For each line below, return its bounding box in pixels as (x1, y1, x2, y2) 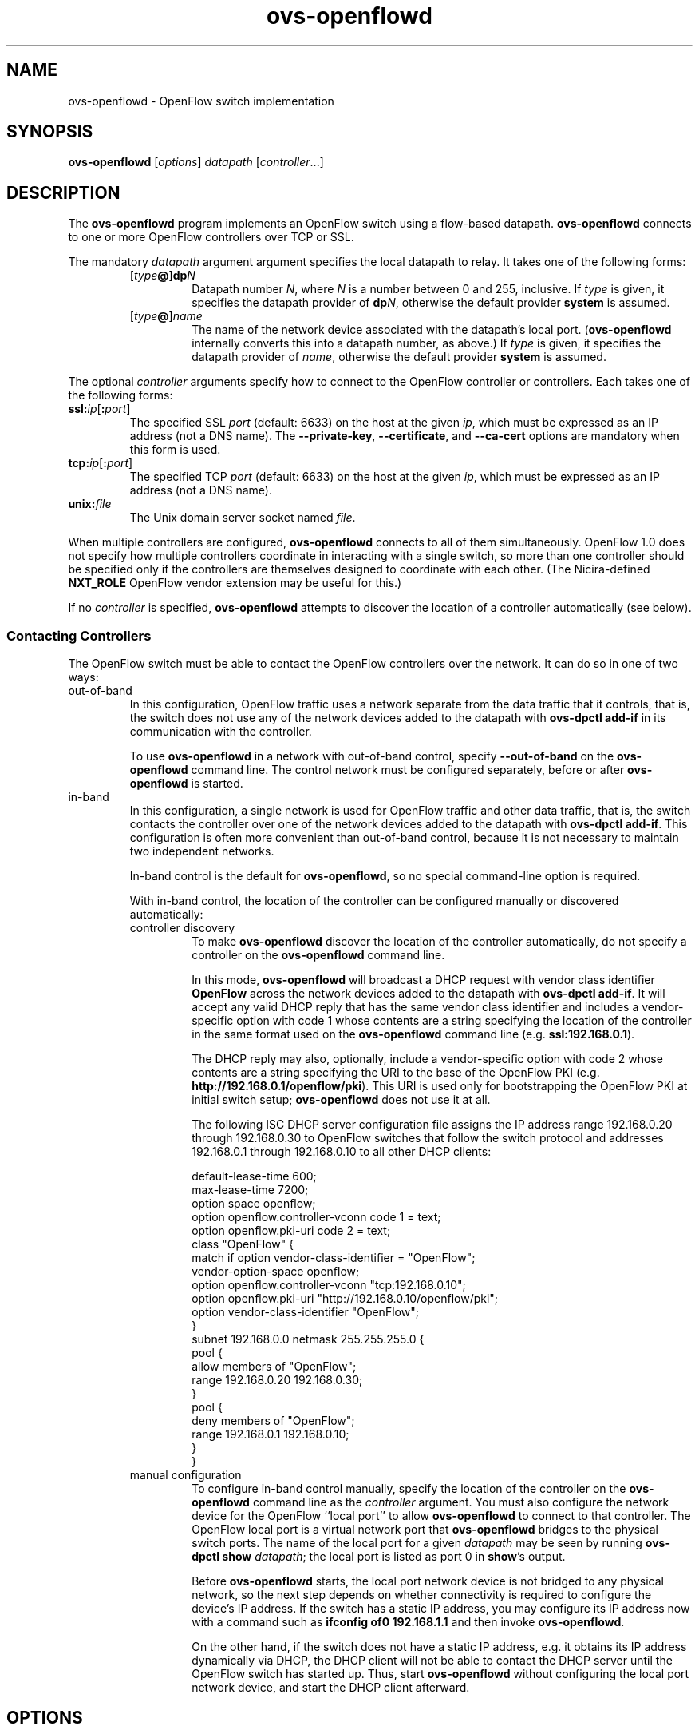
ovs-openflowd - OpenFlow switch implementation (68, 93, 334, 108)
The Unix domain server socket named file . (129, 510, 356, 525)
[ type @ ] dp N (129, 268, 195, 283)
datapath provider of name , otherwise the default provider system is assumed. (192, 350, 606, 364)
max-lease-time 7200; (192, 1183, 309, 1197)
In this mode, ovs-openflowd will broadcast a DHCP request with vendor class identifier (192, 973, 655, 987)
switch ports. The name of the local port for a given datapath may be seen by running (192, 1536, 642, 1550)
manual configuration (129, 1468, 242, 1482)
